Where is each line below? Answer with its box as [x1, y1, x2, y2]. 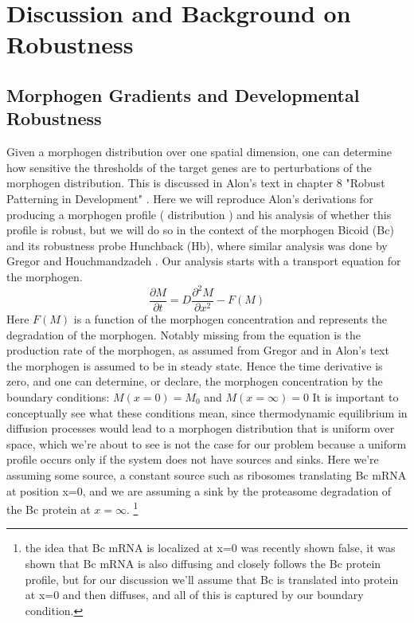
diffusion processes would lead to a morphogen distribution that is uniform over [6, 420, 395, 437]
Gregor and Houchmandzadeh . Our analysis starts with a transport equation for [6, 253, 401, 269]
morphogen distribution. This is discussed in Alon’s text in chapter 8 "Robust [6, 174, 385, 191]
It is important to [312, 389, 399, 406]
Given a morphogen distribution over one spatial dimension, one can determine [6, 143, 392, 160]
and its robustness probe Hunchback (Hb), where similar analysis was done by [6, 237, 388, 253]
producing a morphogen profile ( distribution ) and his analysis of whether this [6, 206, 392, 222]
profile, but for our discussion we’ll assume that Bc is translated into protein [25, 570, 399, 587]
